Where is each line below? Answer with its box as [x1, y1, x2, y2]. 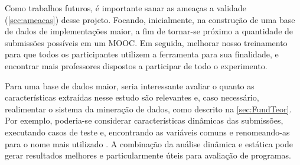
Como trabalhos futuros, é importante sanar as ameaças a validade [5, 2, 246, 14]
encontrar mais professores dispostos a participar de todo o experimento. [5, 59, 268, 72]
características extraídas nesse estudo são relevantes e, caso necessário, [5, 91, 259, 103]
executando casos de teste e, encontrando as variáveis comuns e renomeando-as [5, 125, 290, 138]
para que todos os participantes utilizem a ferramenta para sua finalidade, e [5, 48, 279, 60]
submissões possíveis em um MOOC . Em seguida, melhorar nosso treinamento [5, 36, 288, 48]
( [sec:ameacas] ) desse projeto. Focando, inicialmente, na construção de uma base [5, 13, 295, 25]
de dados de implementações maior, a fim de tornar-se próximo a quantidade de [5, 25, 294, 37]
